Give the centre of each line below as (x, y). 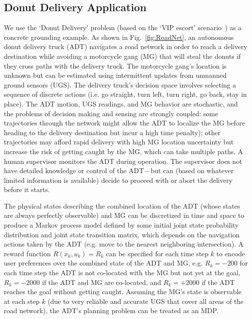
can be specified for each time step (157, 253)
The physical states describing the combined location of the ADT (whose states (122, 205)
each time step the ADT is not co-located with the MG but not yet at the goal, (122, 273)
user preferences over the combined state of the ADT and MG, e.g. (103, 263)
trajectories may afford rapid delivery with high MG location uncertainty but (119, 142)
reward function (27, 253)
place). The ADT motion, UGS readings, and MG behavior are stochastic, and (121, 103)
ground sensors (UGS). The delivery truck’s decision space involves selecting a (120, 84)
